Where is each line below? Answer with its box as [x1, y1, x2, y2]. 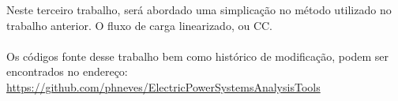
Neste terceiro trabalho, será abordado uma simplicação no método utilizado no [6, 2, 392, 17]
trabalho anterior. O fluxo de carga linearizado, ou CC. [6, 17, 273, 33]
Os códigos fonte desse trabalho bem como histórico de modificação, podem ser [6, 47, 389, 64]
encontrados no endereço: [6, 63, 128, 80]
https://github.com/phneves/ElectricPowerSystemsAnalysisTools [6, 78, 321, 95]
